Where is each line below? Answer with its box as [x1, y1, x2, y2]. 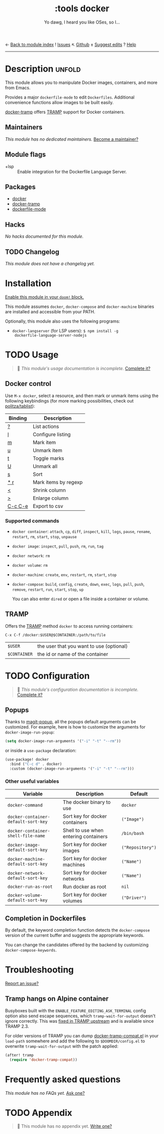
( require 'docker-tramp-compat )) [9, 1057, 78, 1062]
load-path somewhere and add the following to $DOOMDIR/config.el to [5, 1038, 145, 1044]
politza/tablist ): [5, 403, 35, 409]
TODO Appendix [5, 1107, 72, 1118]
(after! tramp [5, 1053, 34, 1058]
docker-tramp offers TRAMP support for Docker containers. [5, 109, 125, 115]
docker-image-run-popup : [5, 729, 55, 735]
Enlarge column [32, 495, 69, 502]
